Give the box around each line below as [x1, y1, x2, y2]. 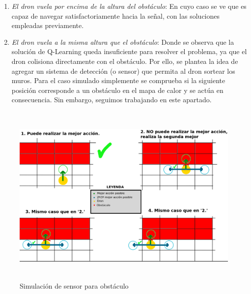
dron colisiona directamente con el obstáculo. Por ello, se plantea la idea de [11, 56, 238, 66]
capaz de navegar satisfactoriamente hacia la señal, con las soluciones [11, 10, 220, 21]
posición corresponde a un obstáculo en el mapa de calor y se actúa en [11, 85, 223, 95]
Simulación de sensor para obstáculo [20, 280, 129, 291]
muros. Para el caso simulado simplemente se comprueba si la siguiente [11, 75, 225, 86]
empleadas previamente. [11, 20, 84, 30]
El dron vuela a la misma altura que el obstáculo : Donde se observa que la [11, 36, 234, 47]
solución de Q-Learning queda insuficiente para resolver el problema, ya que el [11, 46, 247, 57]
